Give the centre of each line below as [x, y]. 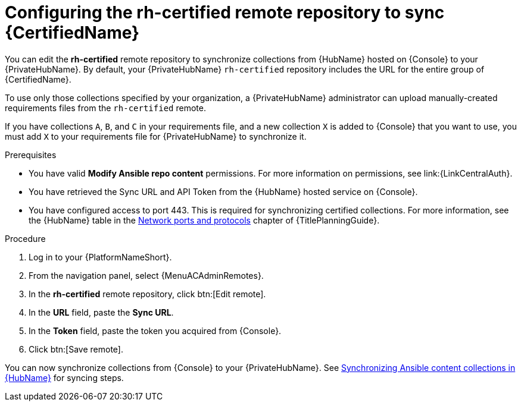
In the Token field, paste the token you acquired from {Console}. [155, 331]
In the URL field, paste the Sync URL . [101, 312]
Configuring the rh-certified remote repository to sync [225, 12]
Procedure [25, 238]
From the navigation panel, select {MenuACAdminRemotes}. [146, 275]
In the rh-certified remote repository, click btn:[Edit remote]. [147, 294]
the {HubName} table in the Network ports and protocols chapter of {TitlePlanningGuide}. [204, 220]
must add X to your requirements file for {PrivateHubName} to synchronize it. [156, 136]
